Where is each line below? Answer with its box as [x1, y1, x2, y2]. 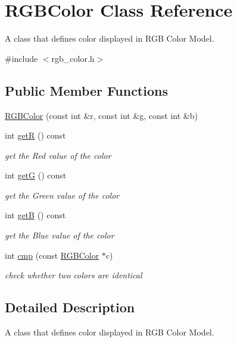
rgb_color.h [51, 52, 95, 64]
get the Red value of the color [5, 149, 111, 161]
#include [5, 52, 38, 64]
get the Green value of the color [5, 189, 120, 201]
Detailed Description [5, 298, 135, 316]
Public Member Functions [5, 81, 168, 99]
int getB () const [5, 209, 66, 221]
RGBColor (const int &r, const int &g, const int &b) [5, 109, 198, 121]
